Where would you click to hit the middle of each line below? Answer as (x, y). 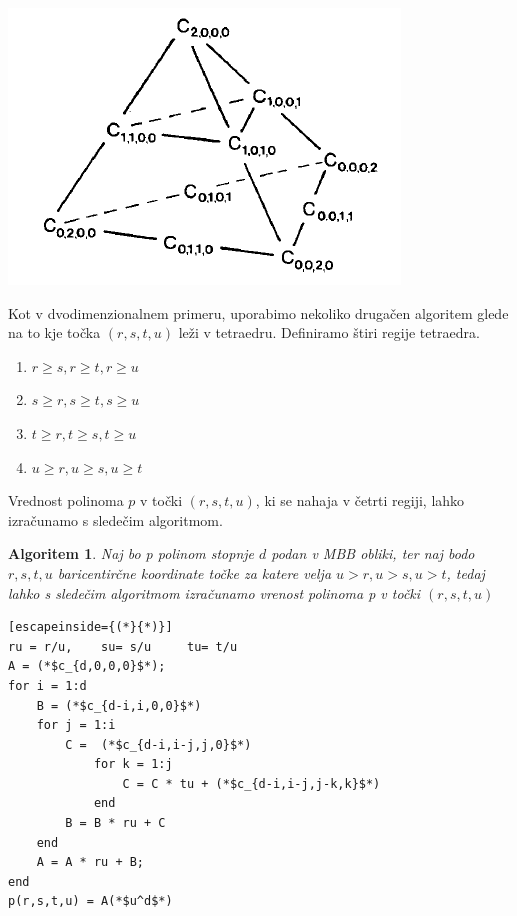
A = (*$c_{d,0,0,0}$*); (87, 666)
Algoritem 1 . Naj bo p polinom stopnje (131, 553)
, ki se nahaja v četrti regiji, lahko (360, 500)
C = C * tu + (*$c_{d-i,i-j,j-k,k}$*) (251, 783)
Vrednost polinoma (66, 500)
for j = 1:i (76, 725)
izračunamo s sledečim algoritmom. (115, 519)
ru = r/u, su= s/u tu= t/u (123, 646)
